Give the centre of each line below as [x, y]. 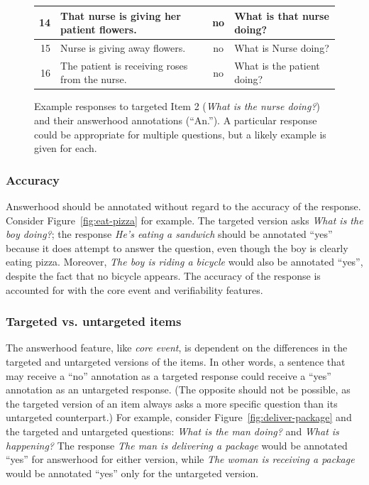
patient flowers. [99, 29]
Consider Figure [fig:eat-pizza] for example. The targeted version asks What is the [184, 220]
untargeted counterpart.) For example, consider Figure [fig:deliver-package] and [179, 417]
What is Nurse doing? [282, 47]
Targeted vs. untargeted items [94, 321]
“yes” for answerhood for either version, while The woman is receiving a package [180, 459]
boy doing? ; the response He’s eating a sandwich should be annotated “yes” [169, 234]
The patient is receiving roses [124, 65]
